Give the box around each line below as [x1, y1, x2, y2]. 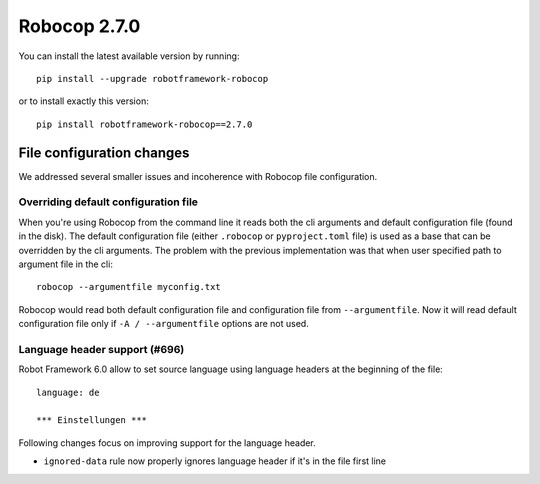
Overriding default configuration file [18, 195, 199, 209]
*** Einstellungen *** [36, 415, 148, 426]
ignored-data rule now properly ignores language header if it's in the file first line [43, 455, 387, 467]
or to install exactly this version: [18, 95, 149, 107]
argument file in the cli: [18, 258, 114, 270]
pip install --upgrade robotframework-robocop [36, 73, 269, 84]
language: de [36, 386, 100, 398]
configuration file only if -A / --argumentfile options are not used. [18, 318, 309, 330]
